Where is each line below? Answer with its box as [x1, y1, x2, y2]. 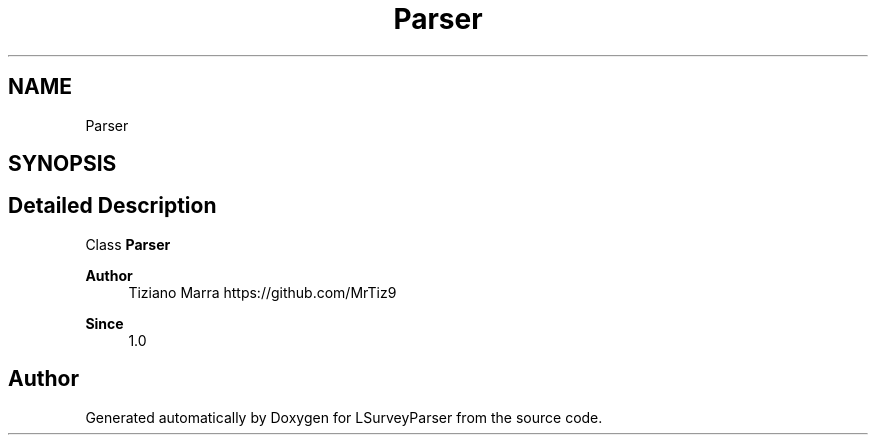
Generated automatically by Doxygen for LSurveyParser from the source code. [85, 408, 603, 426]
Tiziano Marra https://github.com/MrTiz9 [128, 283, 397, 301]
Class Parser [85, 235, 171, 253]
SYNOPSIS [8, 151, 117, 177]
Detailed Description [8, 193, 217, 219]
